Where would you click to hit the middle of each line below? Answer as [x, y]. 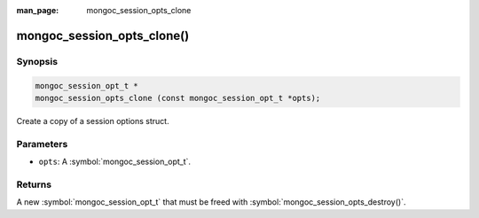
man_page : [38, 10]
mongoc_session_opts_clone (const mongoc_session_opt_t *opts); [178, 98]
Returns [34, 184]
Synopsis [37, 61]
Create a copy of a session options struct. [93, 121]
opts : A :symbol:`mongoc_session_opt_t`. [114, 162]
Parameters [42, 144]
